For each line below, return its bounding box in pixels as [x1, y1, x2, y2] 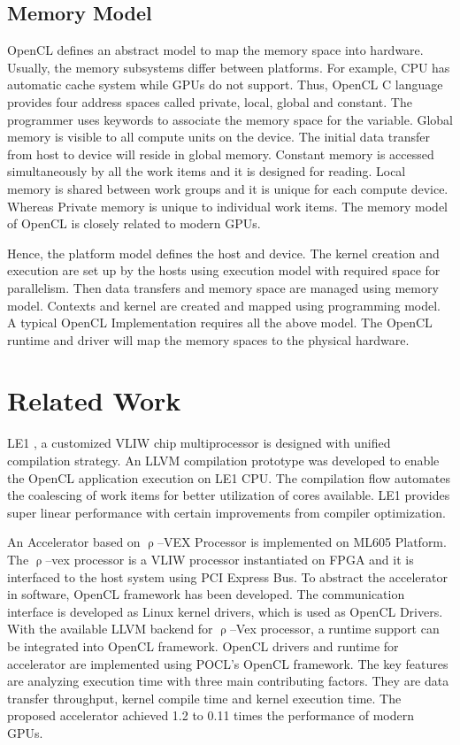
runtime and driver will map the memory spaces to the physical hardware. [7, 330, 410, 349]
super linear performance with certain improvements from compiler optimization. [7, 503, 446, 521]
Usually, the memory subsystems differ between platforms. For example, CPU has [7, 58, 450, 76]
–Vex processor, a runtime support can [229, 619, 440, 638]
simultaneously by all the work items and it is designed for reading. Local [7, 162, 406, 180]
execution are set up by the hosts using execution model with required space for [7, 261, 441, 280]
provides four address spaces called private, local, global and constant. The [7, 92, 412, 111]
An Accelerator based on [7, 533, 141, 551]
